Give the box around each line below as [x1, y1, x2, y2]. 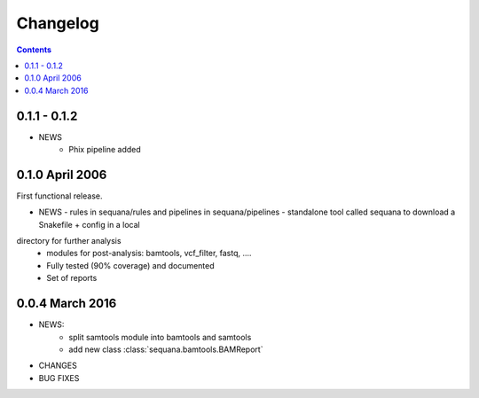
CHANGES [38, 360, 77, 371]
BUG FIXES [38, 372, 80, 383]
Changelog [16, 13, 99, 33]
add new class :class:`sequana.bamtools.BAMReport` [68, 344, 263, 355]
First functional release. [16, 191, 103, 201]
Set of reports [46, 273, 98, 284]
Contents [16, 44, 52, 55]
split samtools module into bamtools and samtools [68, 332, 252, 342]
